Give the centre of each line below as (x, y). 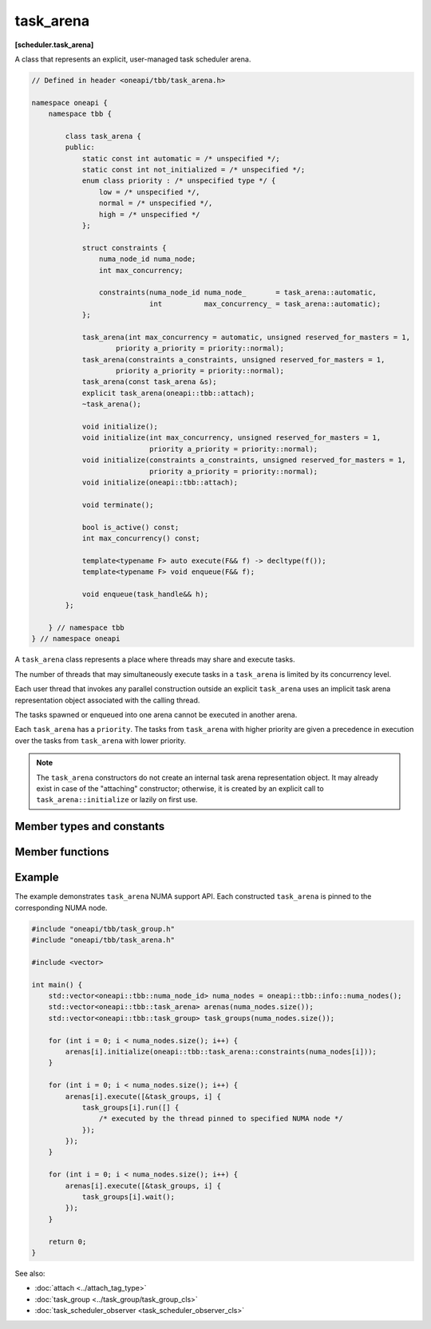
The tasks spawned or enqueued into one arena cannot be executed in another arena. (156, 715)
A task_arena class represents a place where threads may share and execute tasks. (155, 659)
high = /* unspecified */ (149, 214)
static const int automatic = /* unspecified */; (181, 158)
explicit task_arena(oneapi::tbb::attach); (168, 393)
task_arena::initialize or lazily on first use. (117, 800)
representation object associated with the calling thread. (107, 700)
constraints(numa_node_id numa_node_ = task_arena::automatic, (237, 293)
